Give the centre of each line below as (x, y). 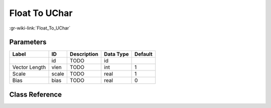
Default (144, 54)
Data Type (116, 54)
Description (84, 54)
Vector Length (29, 67)
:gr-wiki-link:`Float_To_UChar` (40, 28)
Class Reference (36, 94)
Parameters (28, 42)
